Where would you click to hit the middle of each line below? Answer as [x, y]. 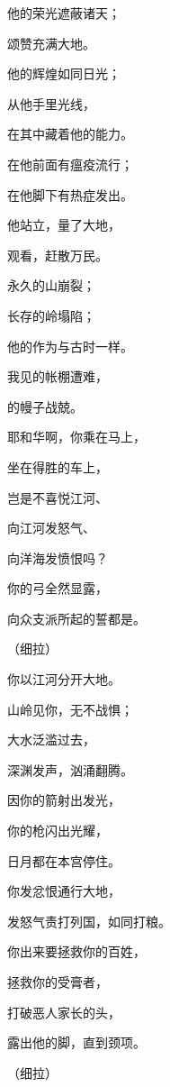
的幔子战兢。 [45, 406]
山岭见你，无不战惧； [70, 709]
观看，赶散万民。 [58, 255]
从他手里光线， [51, 103]
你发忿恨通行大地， [64, 891]
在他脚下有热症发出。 [70, 194]
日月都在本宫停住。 [64, 860]
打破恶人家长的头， [64, 1012]
